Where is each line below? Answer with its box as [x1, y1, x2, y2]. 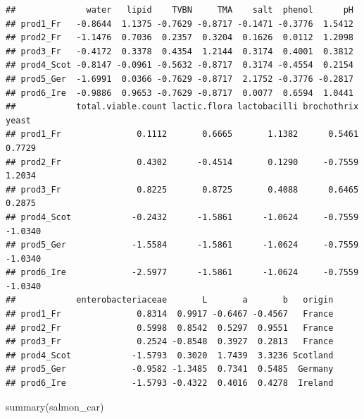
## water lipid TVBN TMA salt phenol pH [6, 5, 353, 15]
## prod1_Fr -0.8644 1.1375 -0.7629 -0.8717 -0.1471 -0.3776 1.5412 [6, 18, 353, 29]
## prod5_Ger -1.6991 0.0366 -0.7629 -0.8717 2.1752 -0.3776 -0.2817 [6, 73, 353, 84]
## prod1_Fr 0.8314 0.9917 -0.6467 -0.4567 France [6, 309, 334, 320]
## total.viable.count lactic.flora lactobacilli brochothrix [6, 102, 359, 112]
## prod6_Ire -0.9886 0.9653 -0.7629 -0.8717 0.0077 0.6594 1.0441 [6, 87, 353, 98]
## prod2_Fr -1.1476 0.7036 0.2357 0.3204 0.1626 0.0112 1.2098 [6, 32, 353, 43]
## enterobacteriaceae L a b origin [6, 295, 334, 305]
